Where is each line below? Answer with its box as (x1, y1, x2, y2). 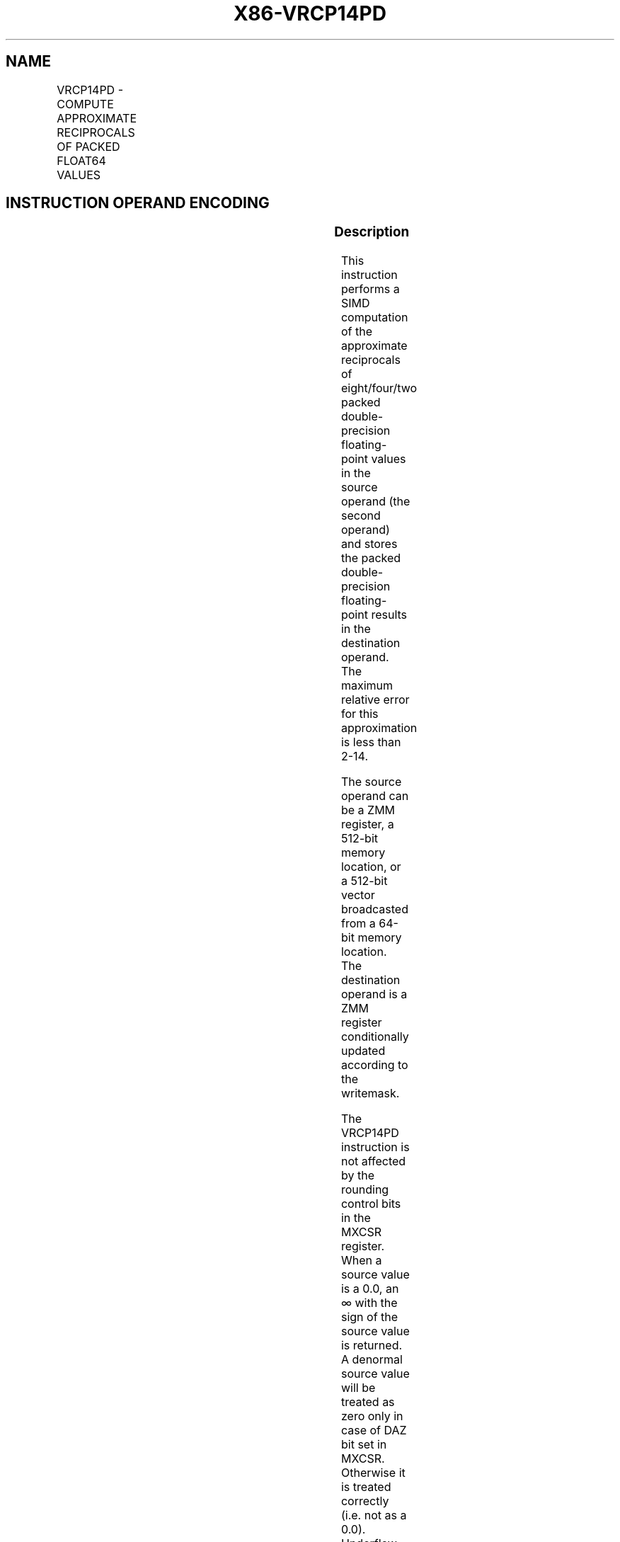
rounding (340, 1182, 389, 1197)
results (371, 607, 408, 622)
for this (340, 707, 379, 721)
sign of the (340, 1310, 398, 1325)
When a (340, 1253, 382, 1268)
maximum (340, 678, 394, 693)
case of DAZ (340, 1423, 407, 1438)
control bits (340, 1197, 401, 1211)
